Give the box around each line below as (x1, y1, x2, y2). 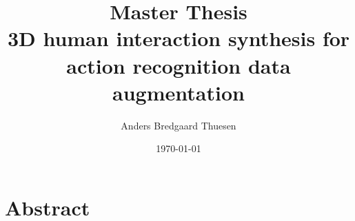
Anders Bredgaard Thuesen (121, 118, 236, 132)
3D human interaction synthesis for (7, 24, 350, 52)
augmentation (112, 78, 245, 106)
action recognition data (66, 51, 291, 79)
